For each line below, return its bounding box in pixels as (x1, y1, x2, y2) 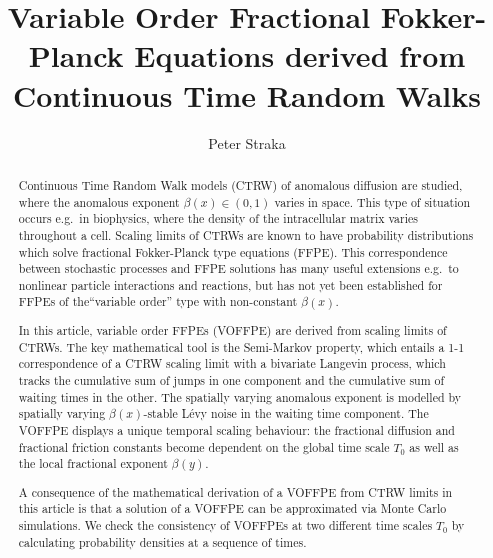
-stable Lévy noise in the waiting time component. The (143, 405, 429, 422)
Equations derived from (134, 35, 466, 76)
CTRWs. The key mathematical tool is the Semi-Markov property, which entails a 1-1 (18, 338, 465, 355)
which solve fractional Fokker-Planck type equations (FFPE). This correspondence (18, 243, 448, 260)
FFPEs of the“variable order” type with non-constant (18, 293, 298, 310)
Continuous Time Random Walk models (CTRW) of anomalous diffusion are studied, (18, 176, 463, 193)
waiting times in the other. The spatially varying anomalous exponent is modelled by (18, 388, 462, 405)
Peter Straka (208, 132, 286, 153)
